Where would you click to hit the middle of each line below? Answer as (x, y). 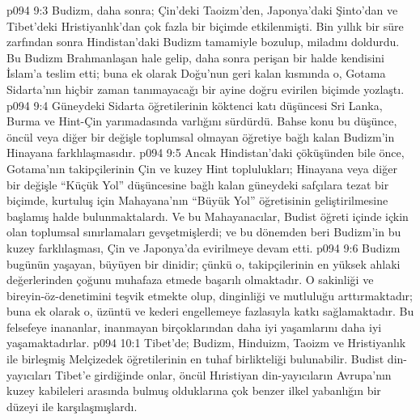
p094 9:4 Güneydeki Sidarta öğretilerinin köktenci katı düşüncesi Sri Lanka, (195, 105)
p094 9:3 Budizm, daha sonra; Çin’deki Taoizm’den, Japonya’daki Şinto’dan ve (202, 10)
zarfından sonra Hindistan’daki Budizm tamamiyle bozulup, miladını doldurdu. (203, 42)
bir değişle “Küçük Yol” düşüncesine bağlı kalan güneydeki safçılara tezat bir (198, 184)
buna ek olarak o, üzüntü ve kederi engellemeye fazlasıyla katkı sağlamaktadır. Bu (210, 311)
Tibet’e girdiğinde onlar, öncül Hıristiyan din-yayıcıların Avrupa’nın (223, 374)
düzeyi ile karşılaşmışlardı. (72, 406)
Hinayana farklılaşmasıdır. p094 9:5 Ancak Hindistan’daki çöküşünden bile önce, (206, 153)
